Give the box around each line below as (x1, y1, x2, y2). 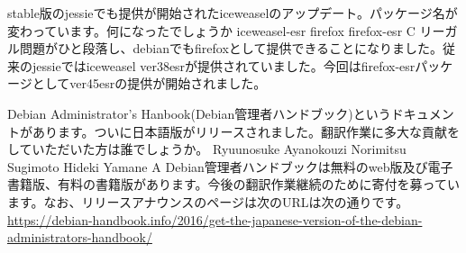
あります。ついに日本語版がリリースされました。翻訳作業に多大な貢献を (32, 122, 460, 140)
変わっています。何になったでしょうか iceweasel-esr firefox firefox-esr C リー (7, 21, 445, 40)
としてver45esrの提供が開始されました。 (32, 74, 267, 93)
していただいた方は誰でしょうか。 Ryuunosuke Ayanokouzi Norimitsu (7, 140, 407, 158)
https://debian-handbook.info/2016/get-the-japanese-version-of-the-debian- (7, 210, 423, 229)
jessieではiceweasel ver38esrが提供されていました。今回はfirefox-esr (32, 56, 416, 75)
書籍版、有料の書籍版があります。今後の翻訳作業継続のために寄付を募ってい (7, 175, 460, 194)
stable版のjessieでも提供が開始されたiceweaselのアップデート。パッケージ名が (7, 4, 458, 22)
